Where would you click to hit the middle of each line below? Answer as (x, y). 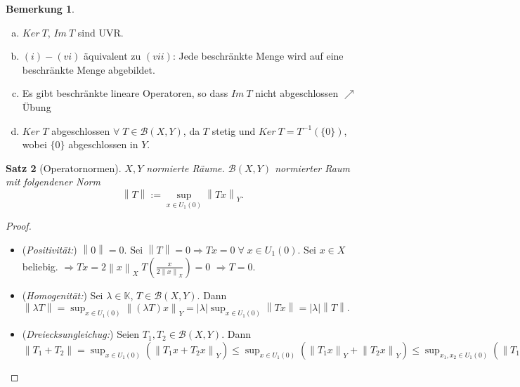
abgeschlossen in (103, 144)
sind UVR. (100, 32)
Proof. (19, 226)
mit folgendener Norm (53, 182)
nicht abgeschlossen (297, 93)
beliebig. (40, 266)
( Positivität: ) (50, 249)
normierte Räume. (186, 168)
